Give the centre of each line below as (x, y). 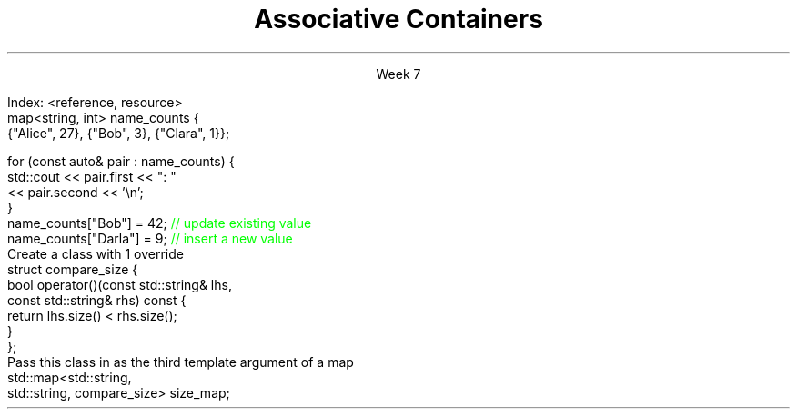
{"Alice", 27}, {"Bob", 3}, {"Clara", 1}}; (119, 133)
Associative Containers (398, 19)
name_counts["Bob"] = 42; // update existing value (160, 223)
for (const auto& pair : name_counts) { (121, 161)
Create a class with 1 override (96, 253)
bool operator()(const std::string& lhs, (120, 284)
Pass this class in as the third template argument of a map (181, 362)
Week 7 (398, 74)
